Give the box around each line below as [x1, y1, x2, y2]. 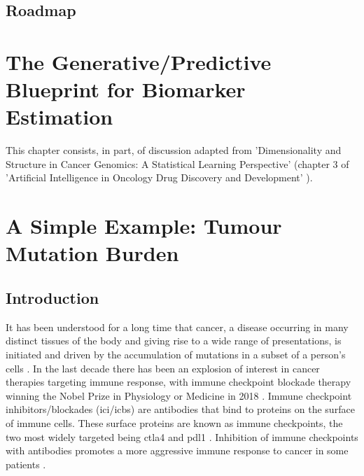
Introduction [6, 287, 99, 309]
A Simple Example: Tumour [6, 211, 282, 240]
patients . [6, 456, 46, 471]
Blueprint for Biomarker [6, 75, 246, 104]
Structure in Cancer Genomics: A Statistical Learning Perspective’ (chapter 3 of [6, 156, 349, 171]
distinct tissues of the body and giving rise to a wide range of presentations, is [6, 333, 342, 348]
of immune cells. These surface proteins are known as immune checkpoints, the [6, 415, 343, 430]
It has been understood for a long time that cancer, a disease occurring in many [6, 319, 349, 334]
